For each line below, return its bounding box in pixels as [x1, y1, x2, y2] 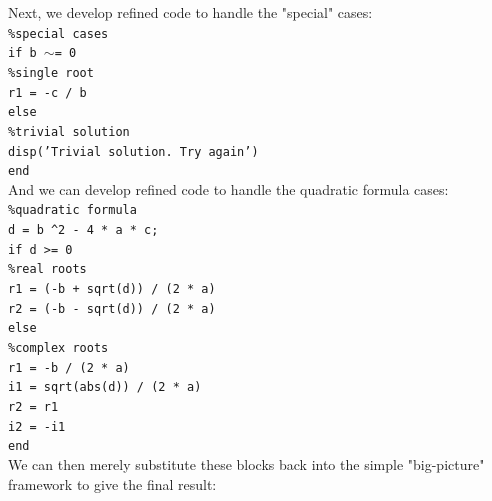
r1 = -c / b [8, 85, 87, 100]
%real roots [8, 262, 87, 277]
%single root [8, 65, 94, 80]
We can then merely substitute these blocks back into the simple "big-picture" [8, 453, 485, 474]
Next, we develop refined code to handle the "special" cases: [8, 2, 373, 22]
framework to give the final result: [8, 473, 217, 494]
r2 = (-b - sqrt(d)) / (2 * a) [8, 301, 216, 316]
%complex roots [8, 341, 109, 356]
